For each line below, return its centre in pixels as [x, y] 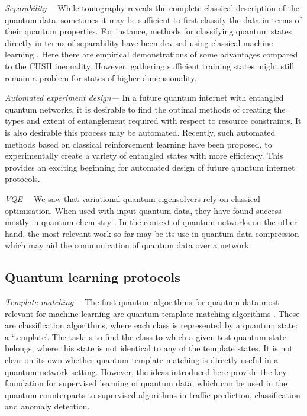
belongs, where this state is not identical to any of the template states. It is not [149, 348]
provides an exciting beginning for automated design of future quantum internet [150, 167]
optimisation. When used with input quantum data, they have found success [143, 210]
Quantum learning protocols [93, 277]
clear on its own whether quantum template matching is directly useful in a [142, 360]
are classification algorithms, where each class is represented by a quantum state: [151, 325]
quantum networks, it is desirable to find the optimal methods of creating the [145, 109]
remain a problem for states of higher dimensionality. [101, 77]
